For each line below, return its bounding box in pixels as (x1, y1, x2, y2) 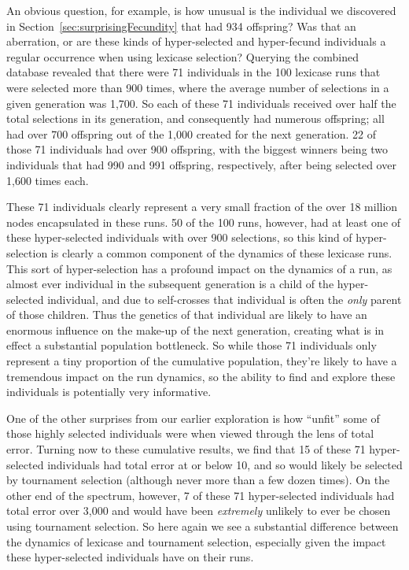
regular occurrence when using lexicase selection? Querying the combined (6, 48, 359, 65)
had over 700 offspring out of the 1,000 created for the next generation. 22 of (6, 125, 377, 142)
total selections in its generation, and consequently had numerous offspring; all (6, 110, 385, 127)
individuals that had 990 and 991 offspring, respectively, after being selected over (6, 156, 396, 172)
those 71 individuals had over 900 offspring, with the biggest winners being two (6, 141, 389, 157)
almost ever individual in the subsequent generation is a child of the (6, 276, 334, 292)
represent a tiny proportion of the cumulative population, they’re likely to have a (6, 353, 397, 369)
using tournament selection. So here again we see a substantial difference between (6, 518, 399, 534)
